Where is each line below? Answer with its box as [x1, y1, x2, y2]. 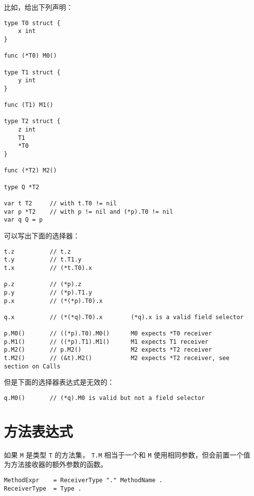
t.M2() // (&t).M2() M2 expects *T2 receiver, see [4, 355, 230, 362]
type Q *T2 [4, 183, 39, 191]
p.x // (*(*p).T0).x [4, 297, 103, 304]
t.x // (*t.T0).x [4, 264, 92, 271]
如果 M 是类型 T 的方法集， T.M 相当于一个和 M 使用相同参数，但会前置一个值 [4, 449, 251, 460]
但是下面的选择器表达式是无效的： [4, 377, 114, 387]
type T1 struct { [4, 68, 61, 76]
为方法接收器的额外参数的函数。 [4, 459, 107, 469]
